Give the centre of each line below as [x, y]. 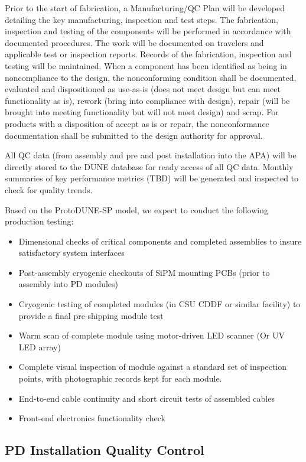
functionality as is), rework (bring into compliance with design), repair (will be [147, 100]
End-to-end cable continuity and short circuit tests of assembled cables [147, 398]
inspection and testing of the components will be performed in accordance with [148, 31]
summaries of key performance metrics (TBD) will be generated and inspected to [152, 178]
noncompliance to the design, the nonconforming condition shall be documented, [151, 77]
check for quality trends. [49, 189]
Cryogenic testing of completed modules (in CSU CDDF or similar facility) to [159, 304]
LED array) [40, 346]
